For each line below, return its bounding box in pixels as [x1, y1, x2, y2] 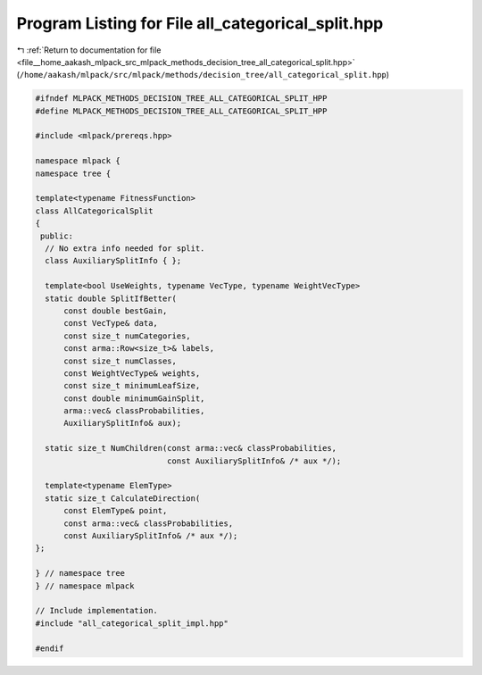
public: [40, 230, 74, 241]
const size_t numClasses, [63, 355, 178, 366]
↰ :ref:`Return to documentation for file [16, 45, 162, 55]
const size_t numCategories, [63, 330, 191, 341]
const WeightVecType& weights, [63, 368, 201, 379]
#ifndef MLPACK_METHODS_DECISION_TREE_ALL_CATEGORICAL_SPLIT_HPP [35, 94, 328, 104]
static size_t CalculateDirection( [45, 493, 201, 504]
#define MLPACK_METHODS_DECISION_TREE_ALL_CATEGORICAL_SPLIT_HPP [35, 105, 328, 116]
